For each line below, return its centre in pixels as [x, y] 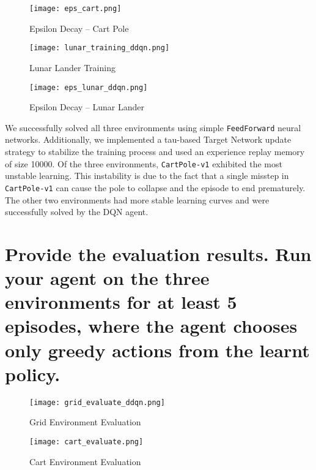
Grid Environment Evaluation [85, 422]
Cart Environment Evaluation [85, 461]
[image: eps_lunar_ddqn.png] [89, 87]
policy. [33, 373]
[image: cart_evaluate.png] [86, 442]
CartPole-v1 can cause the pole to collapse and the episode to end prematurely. [155, 187]
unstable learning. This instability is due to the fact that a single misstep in [147, 176]
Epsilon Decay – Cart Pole [79, 28]
